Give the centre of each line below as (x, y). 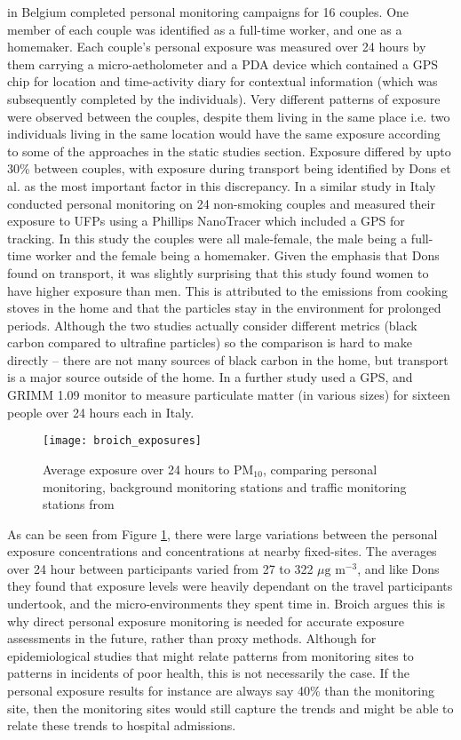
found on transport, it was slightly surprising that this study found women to (218, 272)
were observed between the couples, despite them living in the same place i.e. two (229, 116)
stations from (79, 504)
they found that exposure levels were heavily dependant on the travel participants (230, 586)
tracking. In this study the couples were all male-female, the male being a (207, 238)
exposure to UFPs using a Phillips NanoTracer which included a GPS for (206, 221)
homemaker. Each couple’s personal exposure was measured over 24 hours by (217, 47)
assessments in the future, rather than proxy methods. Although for (192, 638)
